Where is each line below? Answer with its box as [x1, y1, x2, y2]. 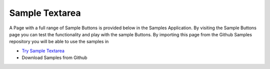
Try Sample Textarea [21, 48, 65, 54]
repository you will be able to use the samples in [9, 39, 109, 45]
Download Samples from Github [21, 55, 87, 61]
